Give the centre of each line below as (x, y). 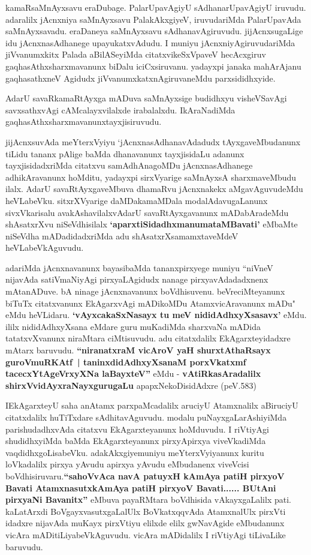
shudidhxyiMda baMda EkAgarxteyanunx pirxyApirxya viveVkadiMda (136, 441)
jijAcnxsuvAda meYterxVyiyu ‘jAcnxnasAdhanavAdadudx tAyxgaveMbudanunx (153, 141)
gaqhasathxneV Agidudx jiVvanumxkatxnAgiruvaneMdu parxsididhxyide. (141, 78)
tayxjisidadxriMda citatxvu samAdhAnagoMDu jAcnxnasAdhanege (129, 165)
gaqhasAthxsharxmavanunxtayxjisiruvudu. (84, 121)
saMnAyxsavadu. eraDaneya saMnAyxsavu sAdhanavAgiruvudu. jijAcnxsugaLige (154, 31)
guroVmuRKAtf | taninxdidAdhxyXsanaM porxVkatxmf (126, 361)
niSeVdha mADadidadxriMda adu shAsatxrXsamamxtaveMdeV (122, 235)
